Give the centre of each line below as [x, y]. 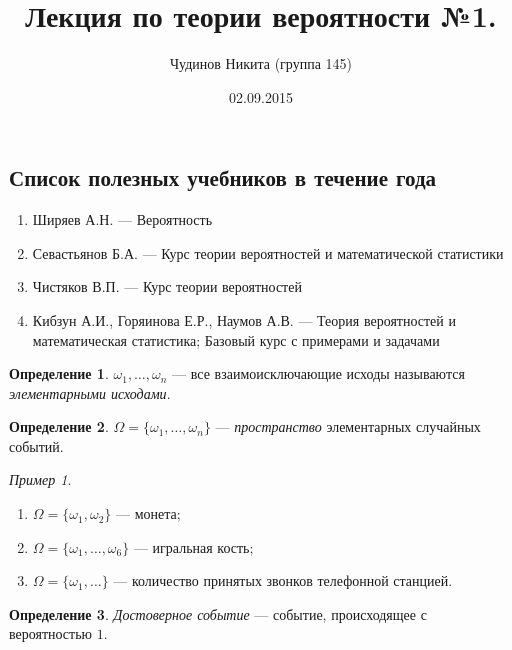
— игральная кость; [193, 546]
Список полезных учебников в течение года [223, 177]
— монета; [148, 513]
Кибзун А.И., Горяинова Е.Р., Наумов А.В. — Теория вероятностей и [244, 319]
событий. [36, 445]
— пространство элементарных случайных [348, 426]
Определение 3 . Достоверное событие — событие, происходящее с [218, 613]
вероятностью [51, 633]
